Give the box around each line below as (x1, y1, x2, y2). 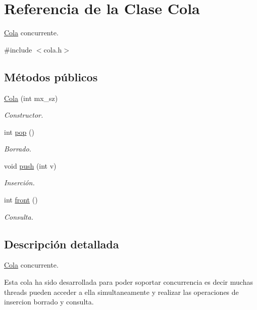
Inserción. (4, 177, 35, 188)
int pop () (4, 126, 34, 137)
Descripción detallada (4, 236, 119, 251)
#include (4, 44, 32, 55)
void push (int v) (4, 160, 57, 171)
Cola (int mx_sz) (4, 92, 58, 103)
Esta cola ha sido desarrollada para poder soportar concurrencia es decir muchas (4, 277, 253, 287)
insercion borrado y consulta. (4, 296, 94, 307)
